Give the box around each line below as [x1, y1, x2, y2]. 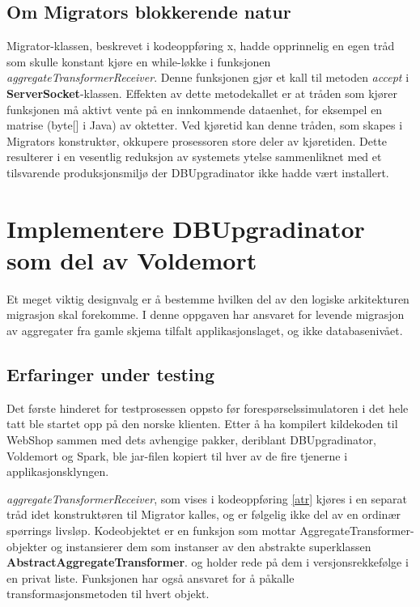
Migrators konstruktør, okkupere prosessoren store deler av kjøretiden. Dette [6, 132, 388, 149]
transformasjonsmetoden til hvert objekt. [6, 585, 210, 602]
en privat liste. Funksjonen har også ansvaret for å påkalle [6, 569, 295, 586]
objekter [6, 537, 48, 554]
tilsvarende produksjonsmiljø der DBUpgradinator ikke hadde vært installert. [6, 163, 389, 180]
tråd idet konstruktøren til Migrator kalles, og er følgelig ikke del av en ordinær [6, 506, 401, 523]
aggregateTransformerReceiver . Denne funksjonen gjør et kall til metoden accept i [6, 69, 409, 86]
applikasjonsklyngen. [6, 463, 109, 480]
